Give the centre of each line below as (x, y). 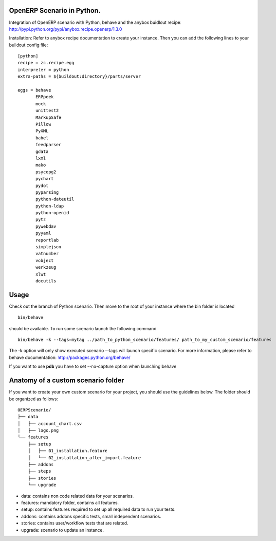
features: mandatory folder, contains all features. (70, 503)
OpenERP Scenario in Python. (55, 10)
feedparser (49, 145)
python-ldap (50, 206)
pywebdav (46, 226)
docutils (46, 281)
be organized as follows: (34, 399)
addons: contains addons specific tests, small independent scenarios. (91, 516)
